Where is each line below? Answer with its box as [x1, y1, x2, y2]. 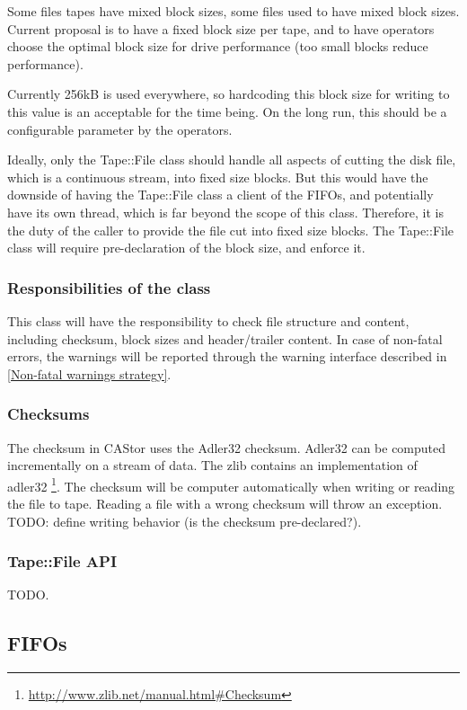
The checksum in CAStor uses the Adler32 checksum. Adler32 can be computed [7, 438, 446, 457]
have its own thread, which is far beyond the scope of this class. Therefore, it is [7, 202, 444, 221]
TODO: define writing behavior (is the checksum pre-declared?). [7, 511, 362, 530]
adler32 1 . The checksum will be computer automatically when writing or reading [7, 474, 455, 495]
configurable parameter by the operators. [7, 120, 233, 138]
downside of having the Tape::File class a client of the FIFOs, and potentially [7, 185, 434, 204]
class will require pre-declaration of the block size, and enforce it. [7, 238, 366, 257]
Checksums [7, 403, 90, 425]
